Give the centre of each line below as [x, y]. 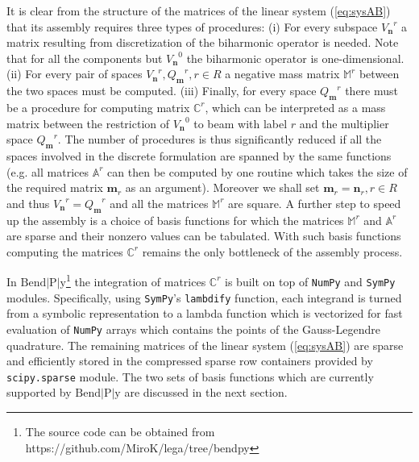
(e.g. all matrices [48, 171]
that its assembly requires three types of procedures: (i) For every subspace [192, 26]
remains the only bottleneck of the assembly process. [272, 251]
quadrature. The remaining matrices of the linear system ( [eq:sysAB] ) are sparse [205, 345]
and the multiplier [344, 123]
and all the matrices [159, 203]
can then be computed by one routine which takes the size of [257, 171]
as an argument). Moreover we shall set [222, 187]
